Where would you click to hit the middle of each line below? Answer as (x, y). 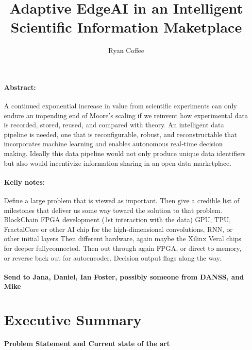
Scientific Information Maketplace (126, 27)
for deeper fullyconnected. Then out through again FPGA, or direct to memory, (123, 248)
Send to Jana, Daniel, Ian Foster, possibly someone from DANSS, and (124, 276)
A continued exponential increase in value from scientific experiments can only (120, 106)
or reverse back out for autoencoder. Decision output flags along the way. (113, 257)
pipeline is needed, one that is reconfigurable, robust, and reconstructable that (121, 134)
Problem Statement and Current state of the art (87, 343)
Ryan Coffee (126, 50)
